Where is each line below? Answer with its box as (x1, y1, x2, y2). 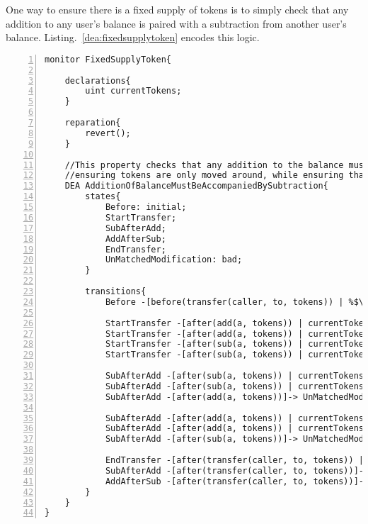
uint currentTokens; (85, 86, 182, 96)
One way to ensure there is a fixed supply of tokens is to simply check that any (6, 2, 349, 16)
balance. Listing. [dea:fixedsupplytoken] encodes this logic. (6, 30, 260, 45)
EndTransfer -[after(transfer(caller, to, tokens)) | (105, 455, 364, 466)
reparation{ (64, 118, 121, 128)
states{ (85, 191, 121, 202)
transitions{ (85, 286, 146, 297)
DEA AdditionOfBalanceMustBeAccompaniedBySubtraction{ (64, 181, 328, 191)
